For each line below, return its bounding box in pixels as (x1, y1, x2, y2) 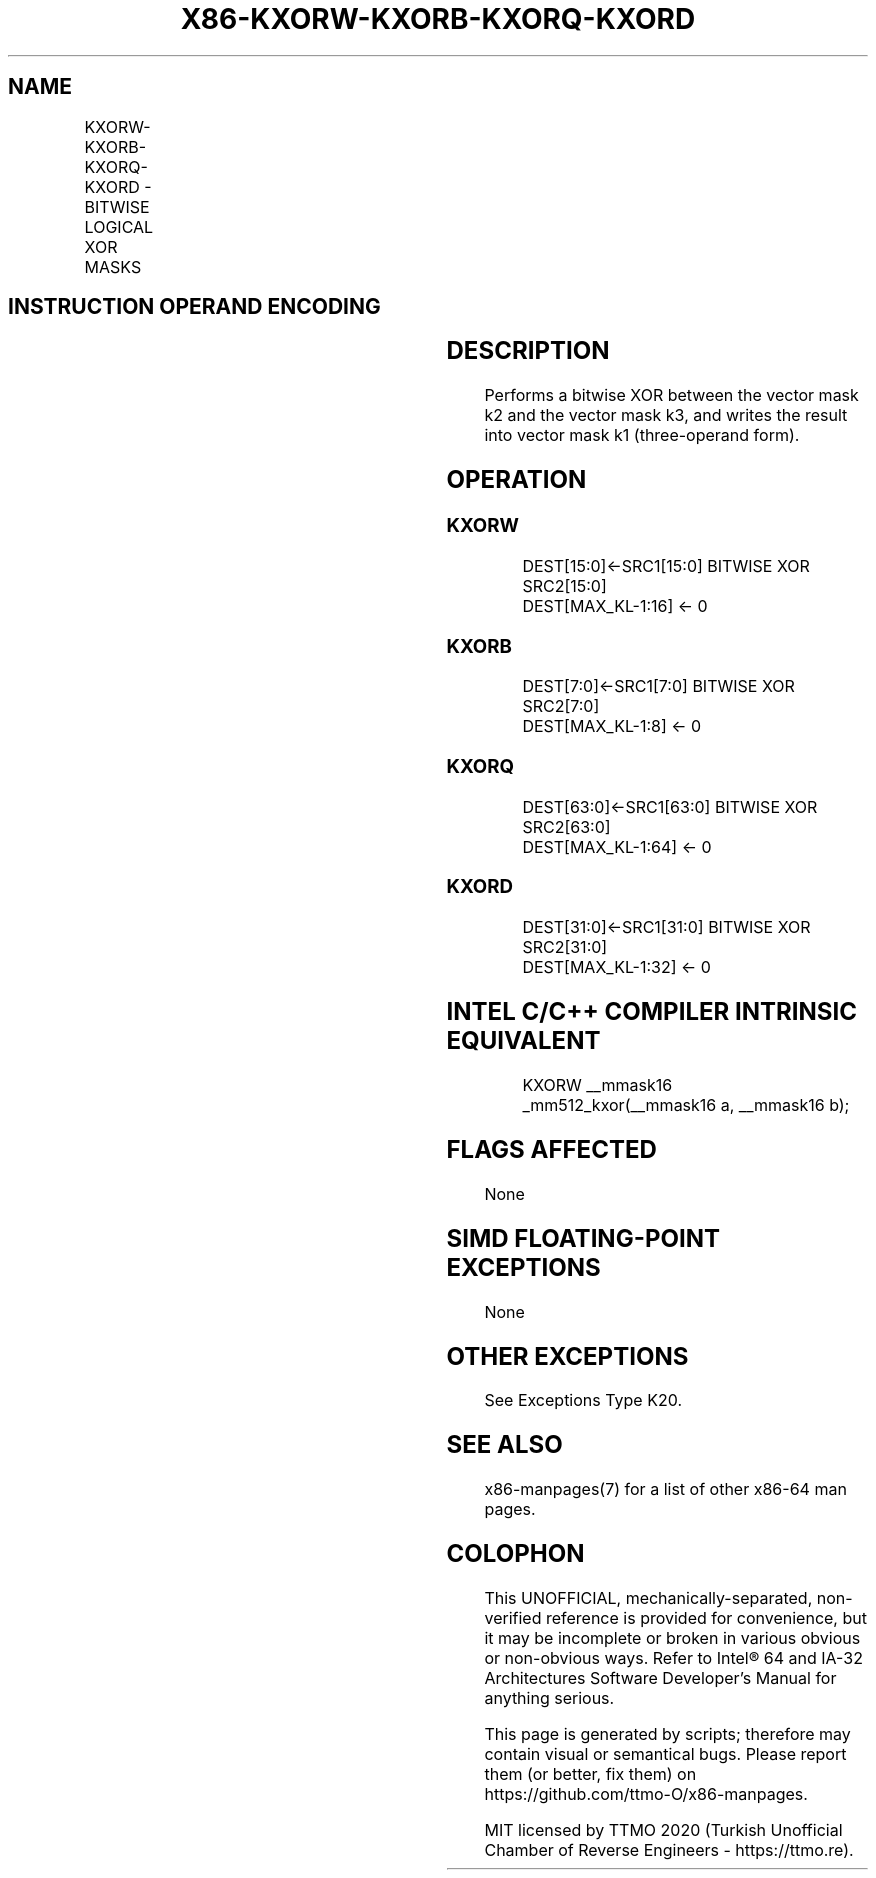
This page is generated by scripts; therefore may (484, 1724, 851, 1745)
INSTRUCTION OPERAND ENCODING (8, 294, 381, 320)
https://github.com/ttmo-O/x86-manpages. (484, 1784, 808, 1805)
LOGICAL (84, 216, 154, 237)
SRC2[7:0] (522, 696, 600, 717)
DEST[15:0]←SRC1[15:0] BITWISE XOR (522, 555, 810, 576)
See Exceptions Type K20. (484, 1390, 682, 1411)
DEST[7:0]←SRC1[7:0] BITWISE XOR (522, 676, 795, 697)
